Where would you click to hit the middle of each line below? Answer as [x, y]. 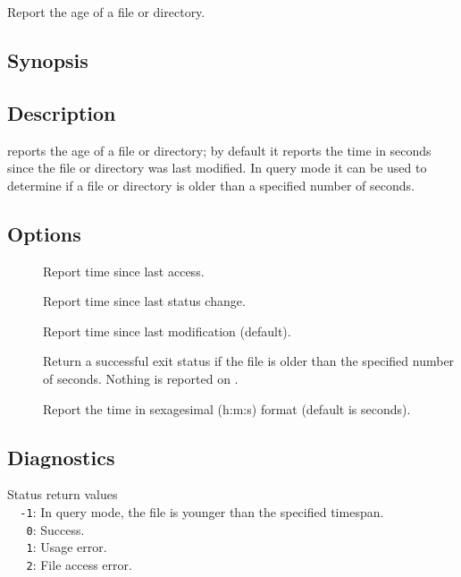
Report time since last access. [124, 271]
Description [62, 112]
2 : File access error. [79, 564]
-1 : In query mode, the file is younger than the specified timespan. [202, 511]
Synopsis [48, 59]
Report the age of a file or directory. [106, 12]
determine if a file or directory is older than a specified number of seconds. [211, 185]
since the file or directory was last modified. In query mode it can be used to [217, 168]
